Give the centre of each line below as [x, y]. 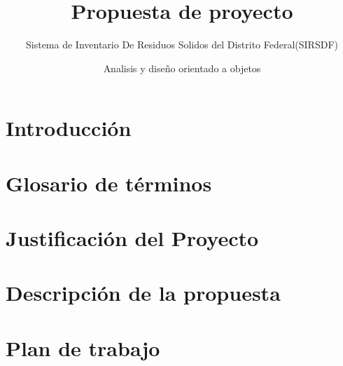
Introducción [69, 128]
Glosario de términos [109, 183]
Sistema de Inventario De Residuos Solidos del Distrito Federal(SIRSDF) [182, 45]
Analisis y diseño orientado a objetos [182, 68]
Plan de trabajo [83, 347]
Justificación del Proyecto [132, 238]
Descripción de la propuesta [143, 293]
